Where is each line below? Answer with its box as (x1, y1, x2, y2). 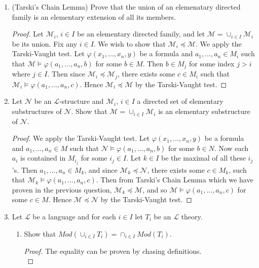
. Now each (214, 142, 249, 153)
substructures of (12, 106, 62, 117)
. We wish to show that (93, 38, 166, 49)
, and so (142, 184, 167, 195)
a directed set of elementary (137, 96, 224, 106)
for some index (189, 58, 235, 68)
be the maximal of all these (161, 152, 246, 163)
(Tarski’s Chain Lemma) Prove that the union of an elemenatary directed (12, 2, 241, 12)
